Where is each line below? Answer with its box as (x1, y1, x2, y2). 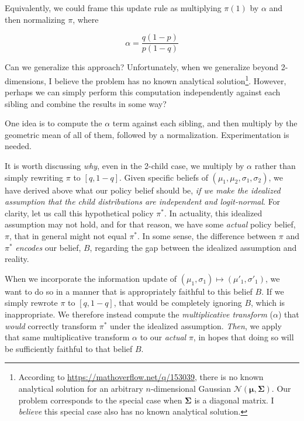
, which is (251, 296, 285, 309)
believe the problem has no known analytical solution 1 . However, (54, 73, 286, 87)
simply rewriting (5, 171, 64, 183)
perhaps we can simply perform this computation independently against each (5, 86, 281, 98)
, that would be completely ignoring (113, 296, 242, 309)
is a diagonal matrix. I (194, 394, 274, 406)
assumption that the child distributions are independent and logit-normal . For (5, 195, 281, 208)
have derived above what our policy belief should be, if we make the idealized (5, 184, 281, 196)
